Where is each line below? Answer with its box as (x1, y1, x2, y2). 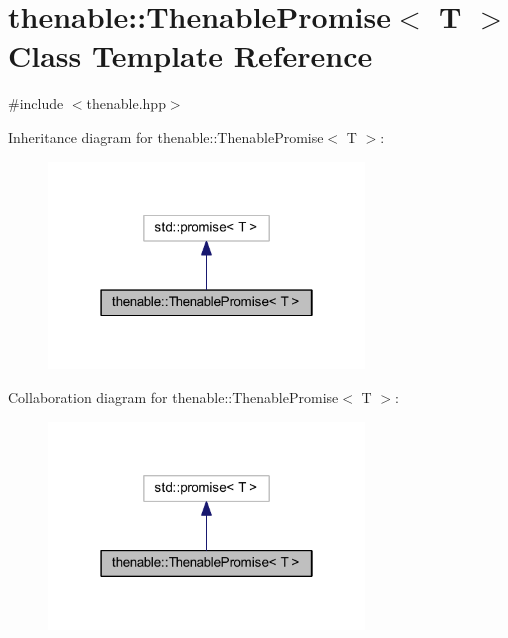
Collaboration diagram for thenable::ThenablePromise (8, 387, 339, 408)
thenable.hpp (86, 93, 166, 114)
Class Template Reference (8, 35, 373, 76)
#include (8, 93, 64, 114)
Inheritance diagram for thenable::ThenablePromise (8, 126, 324, 147)
